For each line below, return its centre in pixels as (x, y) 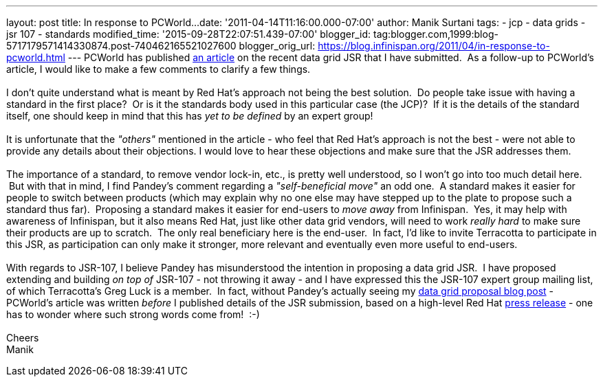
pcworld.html (36, 57)
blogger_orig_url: (277, 46)
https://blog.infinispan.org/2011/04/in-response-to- (434, 46)
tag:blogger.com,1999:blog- (436, 34)
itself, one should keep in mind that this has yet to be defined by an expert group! (190, 116)
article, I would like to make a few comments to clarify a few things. (158, 69)
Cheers (23, 338)
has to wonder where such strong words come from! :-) (133, 314)
